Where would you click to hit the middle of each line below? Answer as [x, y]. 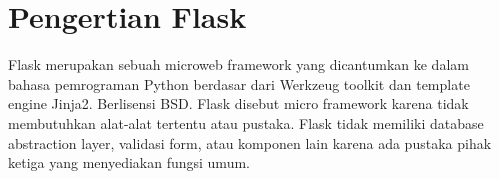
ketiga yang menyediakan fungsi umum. [129, 162]
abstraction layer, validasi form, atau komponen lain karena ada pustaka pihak [250, 142]
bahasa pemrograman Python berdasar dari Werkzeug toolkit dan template [239, 83]
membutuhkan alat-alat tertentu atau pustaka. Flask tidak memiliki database [246, 122]
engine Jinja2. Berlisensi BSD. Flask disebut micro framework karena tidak [238, 103]
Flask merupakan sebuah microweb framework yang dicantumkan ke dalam [238, 64]
